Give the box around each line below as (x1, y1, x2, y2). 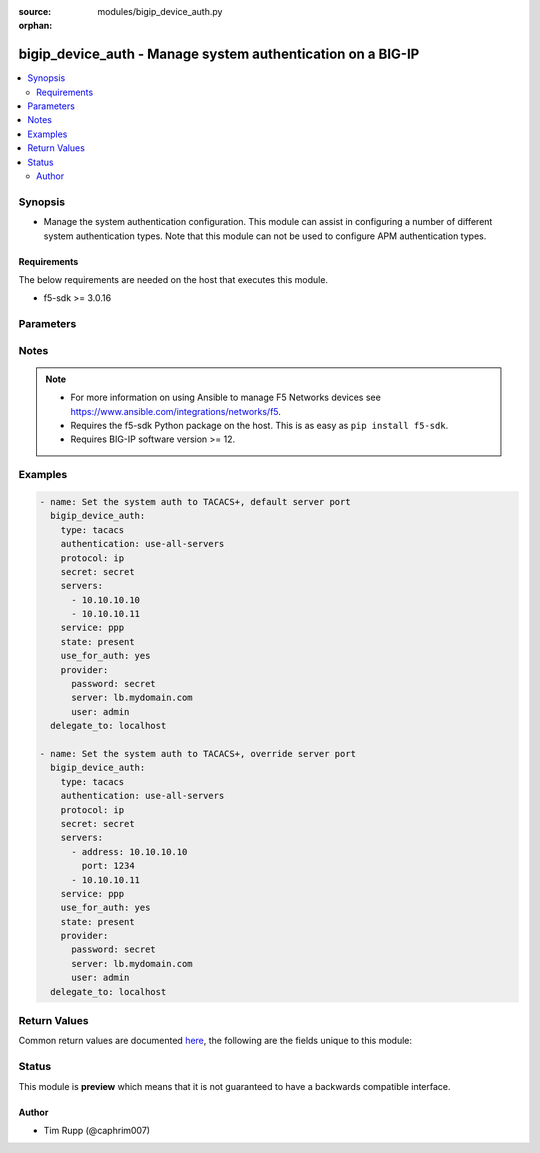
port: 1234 (81, 860, 135, 872)
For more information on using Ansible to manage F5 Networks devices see (70, 391, 382, 404)
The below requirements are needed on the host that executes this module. (18, 273, 329, 285)
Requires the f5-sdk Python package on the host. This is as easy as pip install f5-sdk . (70, 420, 449, 432)
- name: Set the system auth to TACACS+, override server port (39, 748, 357, 759)
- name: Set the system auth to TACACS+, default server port (39, 496, 351, 507)
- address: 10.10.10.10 (71, 846, 188, 857)
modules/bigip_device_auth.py (97, 6, 223, 17)
